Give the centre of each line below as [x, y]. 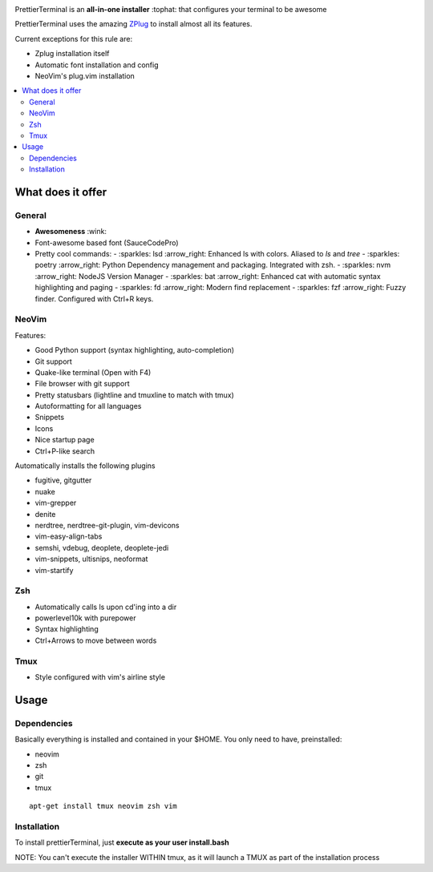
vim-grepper [56, 503]
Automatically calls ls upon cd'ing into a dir [106, 607]
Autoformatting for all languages [88, 406]
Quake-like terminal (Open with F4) [93, 372]
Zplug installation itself [72, 54]
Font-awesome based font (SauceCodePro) [107, 242]
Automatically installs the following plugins [85, 466]
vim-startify [54, 570]
